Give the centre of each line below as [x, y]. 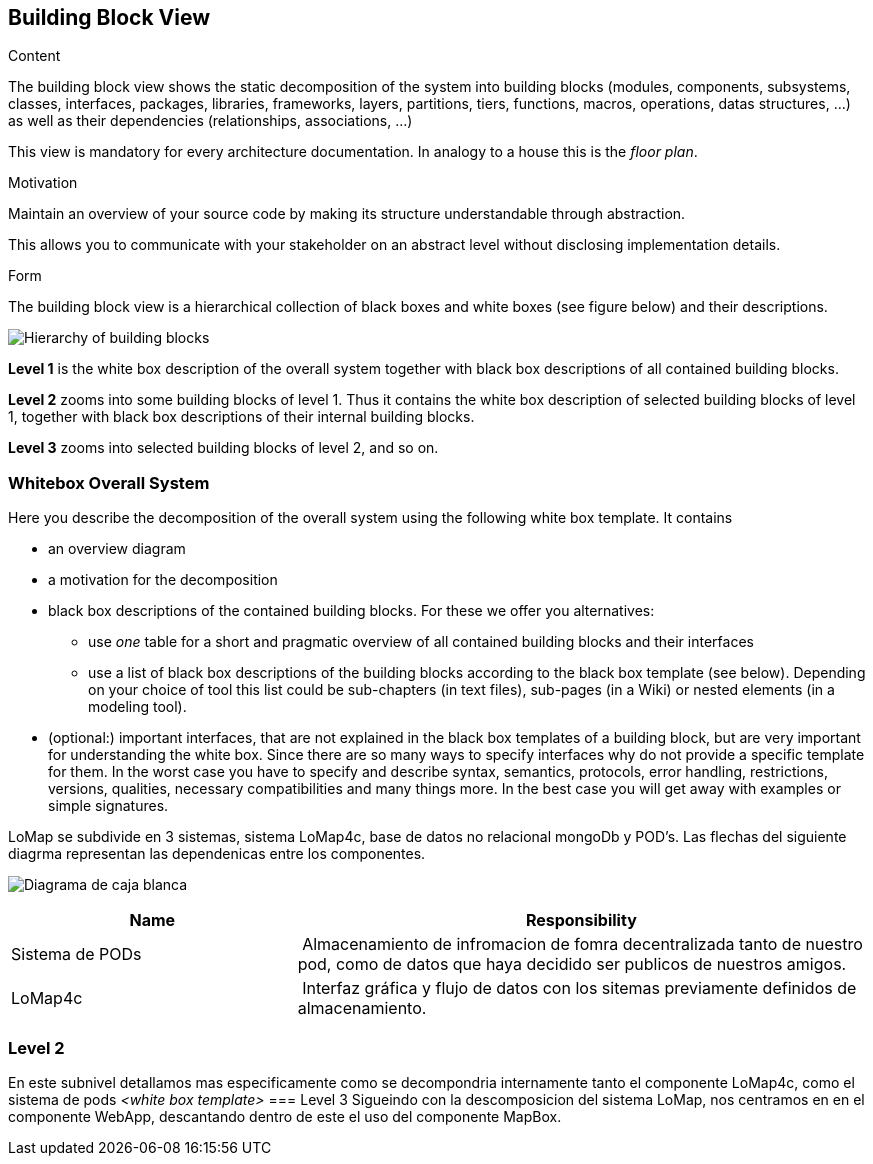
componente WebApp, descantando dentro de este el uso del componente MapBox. [285, 1116]
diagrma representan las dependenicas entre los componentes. [217, 854]
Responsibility [581, 920]
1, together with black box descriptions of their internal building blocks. [241, 417]
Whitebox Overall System [109, 482]
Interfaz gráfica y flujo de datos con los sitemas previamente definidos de [579, 988]
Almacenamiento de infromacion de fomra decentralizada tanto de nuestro [582, 944]
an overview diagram [117, 549]
